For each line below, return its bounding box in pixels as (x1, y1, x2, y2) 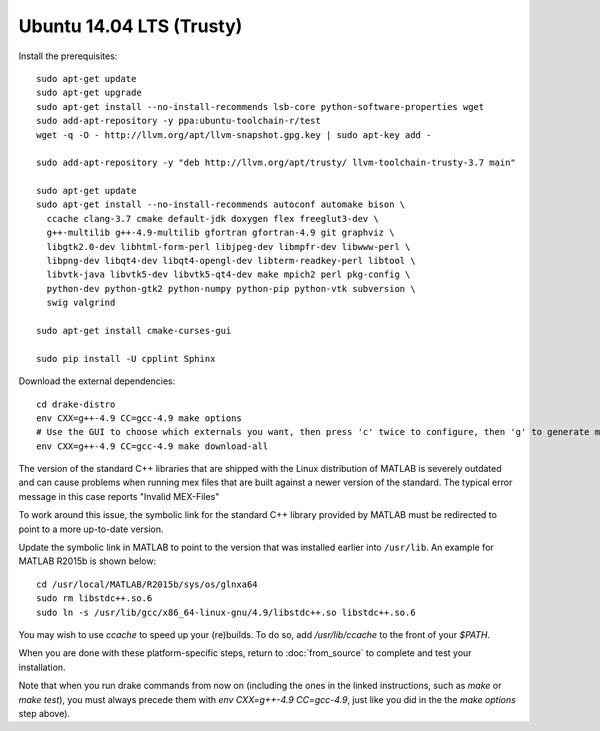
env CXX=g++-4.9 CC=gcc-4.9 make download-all (36, 440, 269, 452)
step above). (18, 707, 70, 719)
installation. (18, 661, 66, 673)
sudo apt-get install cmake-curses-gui (36, 325, 232, 336)
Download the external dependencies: (18, 375, 176, 387)
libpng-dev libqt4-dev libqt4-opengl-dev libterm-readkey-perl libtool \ (46, 255, 416, 267)
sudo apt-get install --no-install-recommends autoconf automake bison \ (36, 199, 406, 210)
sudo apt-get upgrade (36, 87, 142, 99)
